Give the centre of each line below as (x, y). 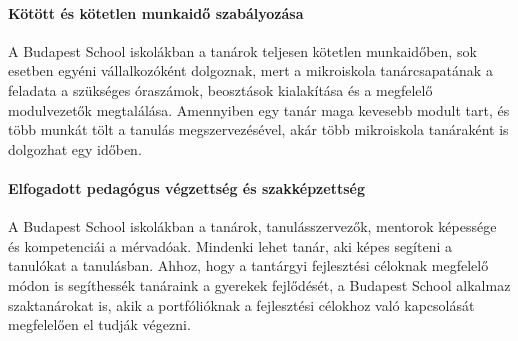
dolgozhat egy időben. (75, 148)
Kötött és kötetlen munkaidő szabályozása (156, 12)
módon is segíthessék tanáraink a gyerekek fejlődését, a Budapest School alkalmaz (259, 284)
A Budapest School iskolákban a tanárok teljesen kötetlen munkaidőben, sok (242, 50)
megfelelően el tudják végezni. (99, 324)
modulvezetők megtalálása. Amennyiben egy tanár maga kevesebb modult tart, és (259, 109)
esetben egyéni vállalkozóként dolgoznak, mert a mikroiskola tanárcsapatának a (250, 70)
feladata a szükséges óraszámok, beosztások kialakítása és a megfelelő (220, 89)
